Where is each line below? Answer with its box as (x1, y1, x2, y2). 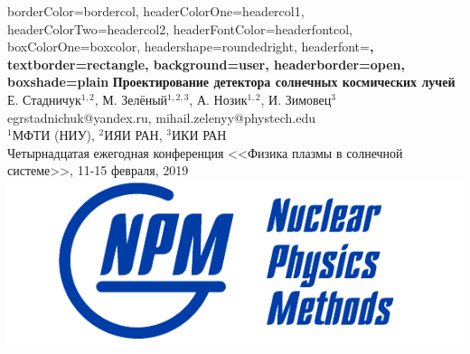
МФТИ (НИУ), (12, 126, 95, 144)
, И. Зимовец (260, 89, 332, 108)
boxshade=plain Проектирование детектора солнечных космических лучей (7, 72, 456, 91)
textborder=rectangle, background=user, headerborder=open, (7, 54, 405, 73)
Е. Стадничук (7, 89, 81, 108)
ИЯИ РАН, (104, 126, 163, 144)
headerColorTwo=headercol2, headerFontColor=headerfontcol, (7, 19, 352, 38)
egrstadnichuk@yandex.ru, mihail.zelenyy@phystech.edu (7, 107, 315, 126)
